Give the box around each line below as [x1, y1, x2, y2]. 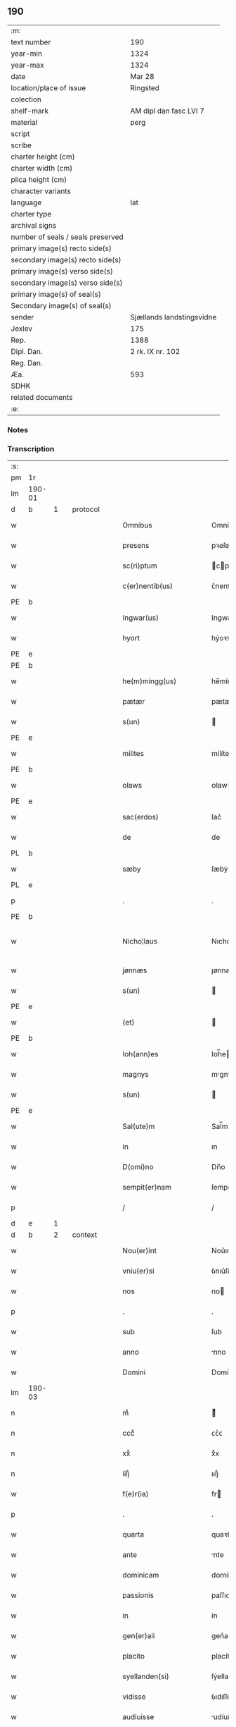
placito [122, 1652, 145, 1661]
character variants [11, 186, 72, 196]
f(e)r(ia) [122, 1489, 149, 1499]
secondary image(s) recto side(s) [11, 255, 122, 264]
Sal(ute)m [122, 1121, 155, 1131]
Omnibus [122, 520, 152, 530]
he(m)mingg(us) [122, 676, 177, 686]
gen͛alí [211, 1631, 232, 1641]
